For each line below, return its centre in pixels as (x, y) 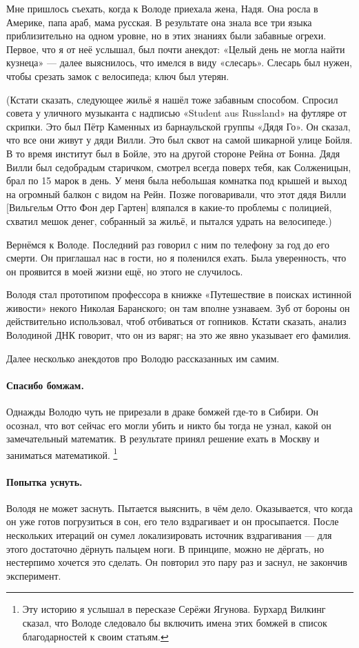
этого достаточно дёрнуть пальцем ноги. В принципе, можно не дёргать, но (165, 548)
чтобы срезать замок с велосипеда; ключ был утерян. (118, 76)
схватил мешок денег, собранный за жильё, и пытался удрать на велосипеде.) (169, 220)
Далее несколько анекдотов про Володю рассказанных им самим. (143, 358)
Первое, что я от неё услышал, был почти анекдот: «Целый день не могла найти (176, 49)
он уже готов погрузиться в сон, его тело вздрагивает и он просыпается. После (173, 521)
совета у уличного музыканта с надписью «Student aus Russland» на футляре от (176, 113)
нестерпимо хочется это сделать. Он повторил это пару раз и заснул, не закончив (177, 562)
